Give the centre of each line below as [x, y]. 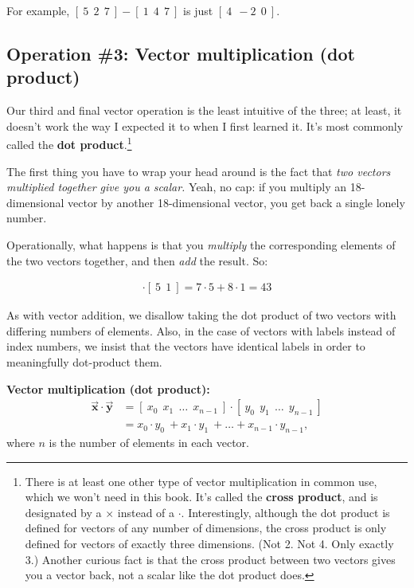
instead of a [146, 512]
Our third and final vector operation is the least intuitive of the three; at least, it [204, 110]
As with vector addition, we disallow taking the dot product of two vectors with [201, 315]
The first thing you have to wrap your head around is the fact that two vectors [199, 171]
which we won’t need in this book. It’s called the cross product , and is [201, 497]
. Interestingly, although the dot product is [285, 512]
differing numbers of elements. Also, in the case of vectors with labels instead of [201, 330]
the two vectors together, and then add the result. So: [137, 260]
